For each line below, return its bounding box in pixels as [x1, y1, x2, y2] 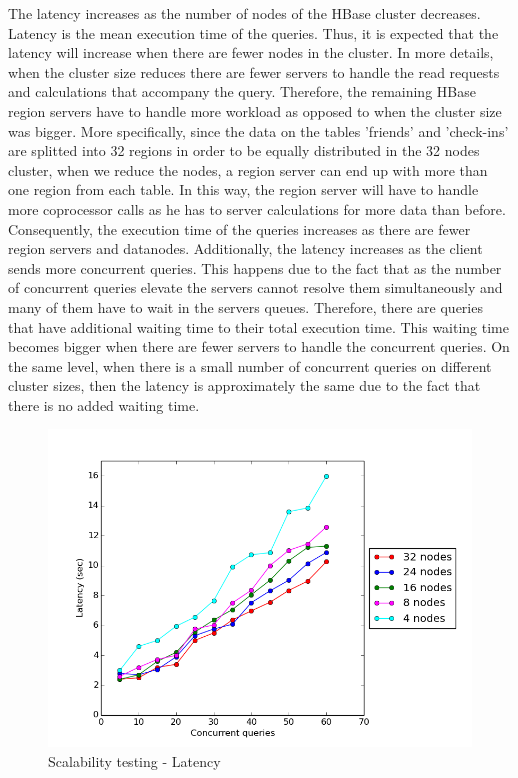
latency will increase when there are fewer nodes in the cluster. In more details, [8, 42, 494, 63]
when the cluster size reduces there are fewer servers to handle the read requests [8, 61, 500, 82]
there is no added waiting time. [8, 394, 200, 415]
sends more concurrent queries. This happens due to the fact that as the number [8, 257, 502, 278]
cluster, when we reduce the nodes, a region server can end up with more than [8, 159, 488, 180]
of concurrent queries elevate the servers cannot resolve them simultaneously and [8, 277, 503, 298]
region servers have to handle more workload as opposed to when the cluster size [8, 100, 502, 121]
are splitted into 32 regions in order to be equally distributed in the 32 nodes [8, 140, 480, 161]
